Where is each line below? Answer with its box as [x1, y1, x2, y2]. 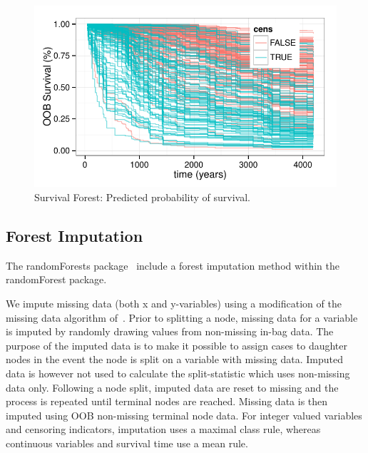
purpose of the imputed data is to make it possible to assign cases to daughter [6, 337, 347, 352]
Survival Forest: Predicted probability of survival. [34, 189, 250, 204]
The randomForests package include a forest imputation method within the [6, 258, 340, 273]
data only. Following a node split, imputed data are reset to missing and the [6, 380, 339, 395]
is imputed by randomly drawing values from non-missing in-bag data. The [6, 324, 334, 339]
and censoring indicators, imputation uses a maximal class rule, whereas [6, 422, 321, 437]
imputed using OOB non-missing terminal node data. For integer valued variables [6, 407, 362, 422]
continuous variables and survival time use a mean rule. [6, 435, 248, 450]
